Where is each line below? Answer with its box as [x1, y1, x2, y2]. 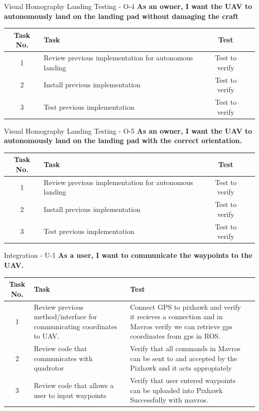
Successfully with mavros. [130, 395, 208, 405]
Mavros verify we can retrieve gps [130, 321, 233, 331]
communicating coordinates [33, 321, 118, 331]
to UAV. [33, 331, 59, 341]
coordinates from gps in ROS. [130, 331, 221, 341]
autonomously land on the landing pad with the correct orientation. [4, 135, 242, 146]
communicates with [33, 353, 93, 363]
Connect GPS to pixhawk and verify [130, 301, 241, 312]
